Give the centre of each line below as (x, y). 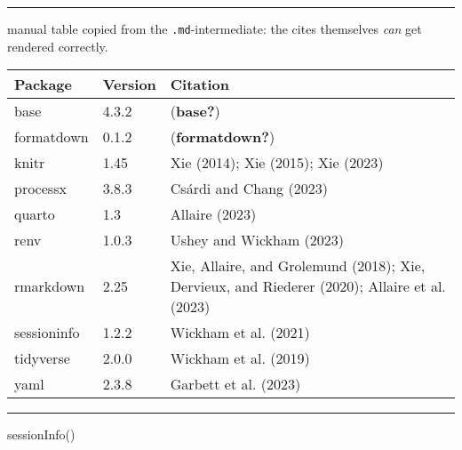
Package (43, 84)
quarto (35, 214)
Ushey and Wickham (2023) (257, 240)
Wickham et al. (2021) (240, 333)
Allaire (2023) (213, 214)
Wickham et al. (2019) (240, 358)
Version (129, 84)
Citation (199, 84)
